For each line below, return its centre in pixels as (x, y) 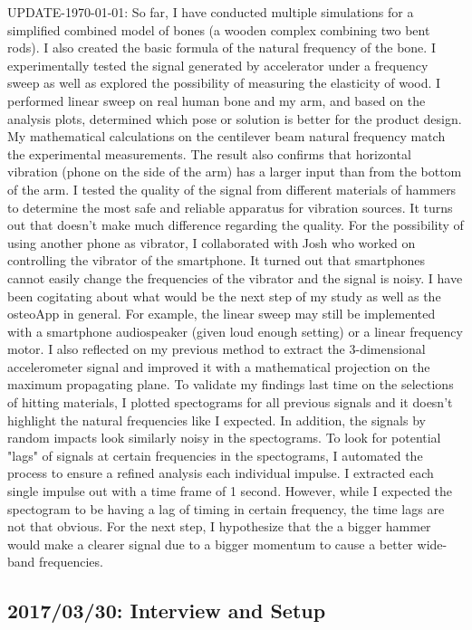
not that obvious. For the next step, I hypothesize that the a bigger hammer (219, 526)
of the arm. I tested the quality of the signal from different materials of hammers (232, 189)
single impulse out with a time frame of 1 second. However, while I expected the (230, 491)
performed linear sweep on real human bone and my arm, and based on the (217, 100)
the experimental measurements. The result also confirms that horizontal (209, 153)
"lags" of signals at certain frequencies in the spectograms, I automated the (215, 455)
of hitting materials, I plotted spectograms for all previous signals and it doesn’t (230, 402)
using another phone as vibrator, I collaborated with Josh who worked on (212, 242)
